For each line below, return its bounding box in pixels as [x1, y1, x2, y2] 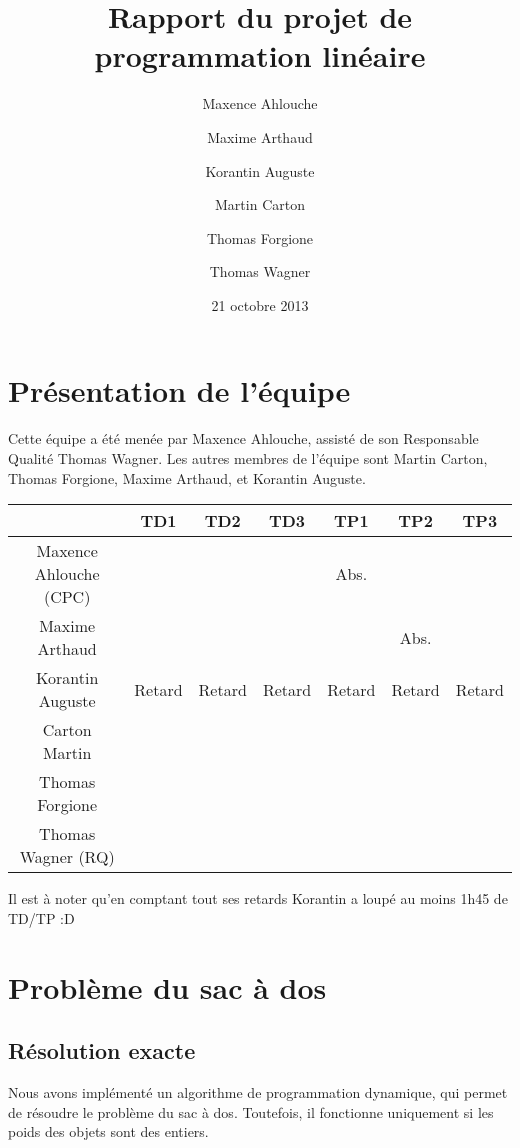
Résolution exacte [8, 1035, 196, 1066]
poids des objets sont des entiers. [8, 1121, 209, 1142]
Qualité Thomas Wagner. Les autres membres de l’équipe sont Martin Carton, [8, 448, 488, 468]
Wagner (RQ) [19, 845, 115, 869]
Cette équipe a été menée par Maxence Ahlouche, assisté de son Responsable [8, 428, 479, 449]
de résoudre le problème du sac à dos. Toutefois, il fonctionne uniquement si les [8, 1101, 494, 1122]
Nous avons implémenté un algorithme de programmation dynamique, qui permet [8, 1081, 508, 1102]
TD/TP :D [8, 907, 75, 928]
